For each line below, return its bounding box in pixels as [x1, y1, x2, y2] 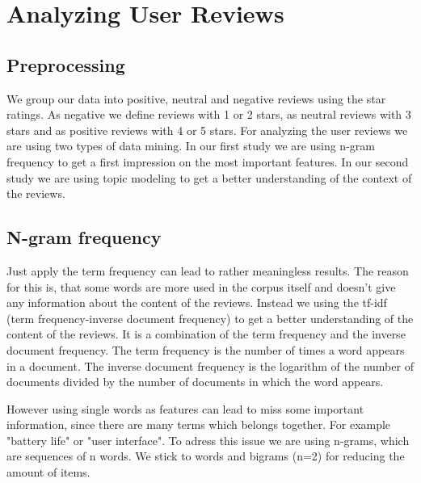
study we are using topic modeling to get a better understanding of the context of [6, 169, 412, 186]
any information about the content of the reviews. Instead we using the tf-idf [6, 294, 387, 311]
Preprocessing [6, 52, 125, 77]
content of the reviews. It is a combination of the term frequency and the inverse [6, 325, 406, 342]
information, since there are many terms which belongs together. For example [6, 416, 391, 433]
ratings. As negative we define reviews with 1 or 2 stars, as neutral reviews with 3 [6, 106, 411, 123]
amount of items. [6, 464, 91, 481]
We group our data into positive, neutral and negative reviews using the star [6, 90, 386, 107]
